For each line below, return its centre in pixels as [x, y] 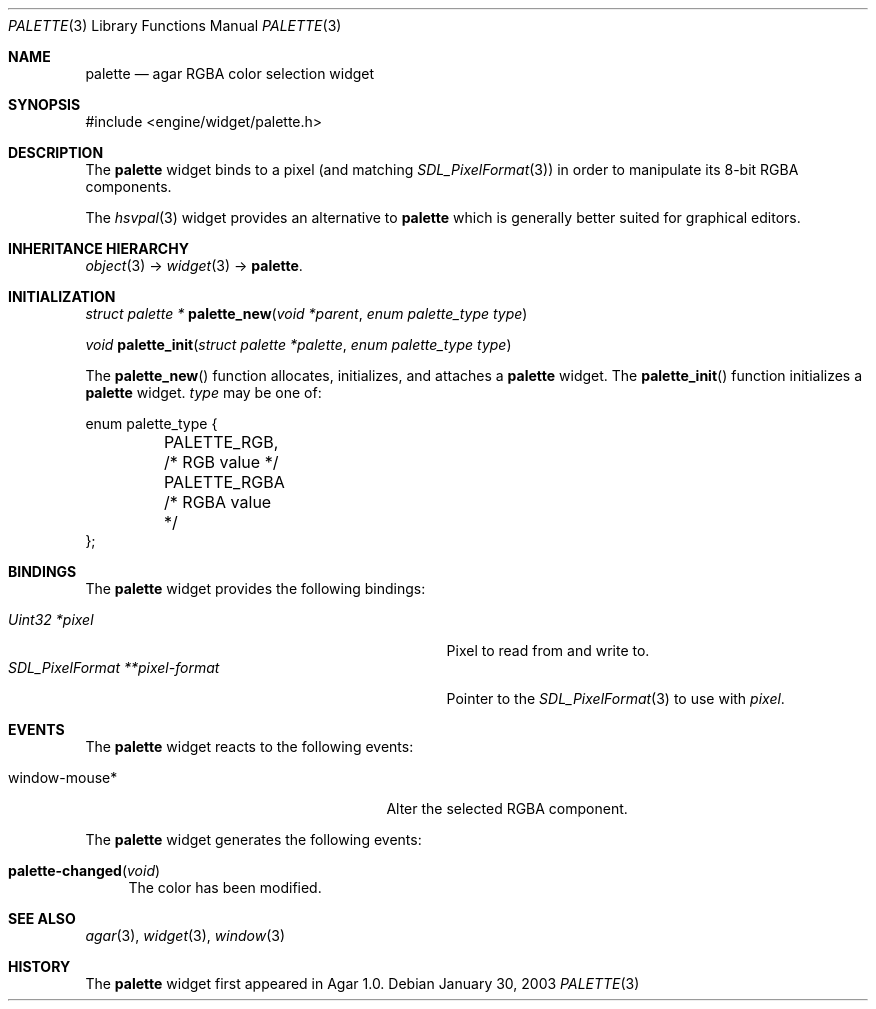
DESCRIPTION [56, 152]
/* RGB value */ [221, 462]
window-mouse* [63, 777]
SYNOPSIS [44, 104]
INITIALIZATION [62, 296]
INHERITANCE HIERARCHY [98, 248]
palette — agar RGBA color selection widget [230, 73]
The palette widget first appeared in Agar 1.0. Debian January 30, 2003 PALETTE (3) [362, 983]
